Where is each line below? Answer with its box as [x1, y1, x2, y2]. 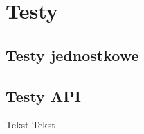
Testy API [6, 85, 81, 106]
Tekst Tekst [6, 117, 55, 132]
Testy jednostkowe [6, 44, 139, 65]
